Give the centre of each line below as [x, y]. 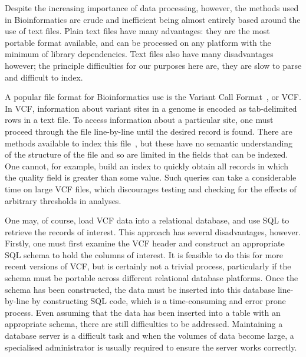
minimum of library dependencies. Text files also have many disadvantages [139, 54]
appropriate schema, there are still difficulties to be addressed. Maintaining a [144, 324]
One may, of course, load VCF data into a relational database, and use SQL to [147, 220]
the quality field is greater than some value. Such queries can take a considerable [151, 177]
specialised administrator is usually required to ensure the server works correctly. [151, 347]
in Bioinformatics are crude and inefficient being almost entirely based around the [153, 19]
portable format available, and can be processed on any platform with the [138, 42]
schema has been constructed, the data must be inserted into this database [140, 289]
